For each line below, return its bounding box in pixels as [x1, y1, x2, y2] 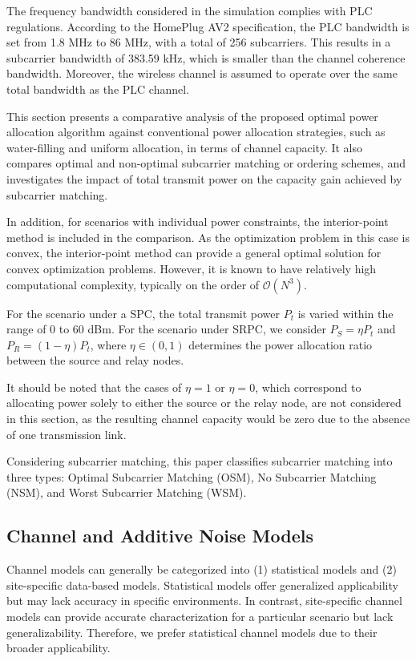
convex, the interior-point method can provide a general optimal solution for [6, 244, 382, 261]
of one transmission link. [6, 425, 127, 442]
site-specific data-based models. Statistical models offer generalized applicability [6, 576, 398, 593]
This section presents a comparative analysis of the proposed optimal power [6, 107, 378, 124]
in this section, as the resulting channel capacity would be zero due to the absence [6, 410, 410, 427]
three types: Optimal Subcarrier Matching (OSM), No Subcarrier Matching [6, 468, 377, 485]
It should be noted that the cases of [6, 378, 182, 395]
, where [90, 336, 127, 353]
